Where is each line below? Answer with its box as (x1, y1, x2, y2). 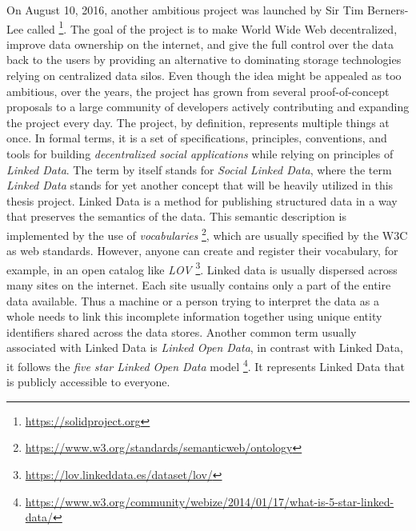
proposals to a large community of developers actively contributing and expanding (6, 98, 410, 115)
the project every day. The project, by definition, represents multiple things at (6, 114, 390, 130)
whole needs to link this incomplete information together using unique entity (6, 308, 382, 325)
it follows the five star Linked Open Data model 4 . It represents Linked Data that (6, 356, 405, 374)
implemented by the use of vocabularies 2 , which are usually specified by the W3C (6, 224, 408, 243)
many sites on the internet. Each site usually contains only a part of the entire (6, 277, 391, 293)
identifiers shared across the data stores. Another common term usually (6, 323, 357, 340)
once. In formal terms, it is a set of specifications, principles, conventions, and (6, 130, 387, 146)
